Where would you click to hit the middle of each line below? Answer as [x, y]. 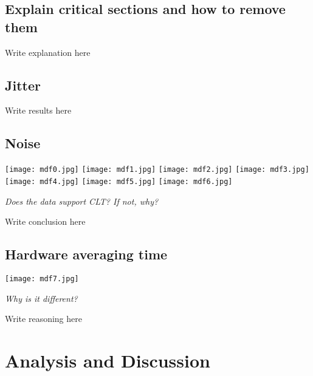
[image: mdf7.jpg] [42, 279]
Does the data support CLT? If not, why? [82, 201]
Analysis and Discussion [108, 360]
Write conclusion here [45, 221]
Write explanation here [48, 52]
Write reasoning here [43, 319]
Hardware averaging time [86, 254]
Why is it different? [41, 298]
